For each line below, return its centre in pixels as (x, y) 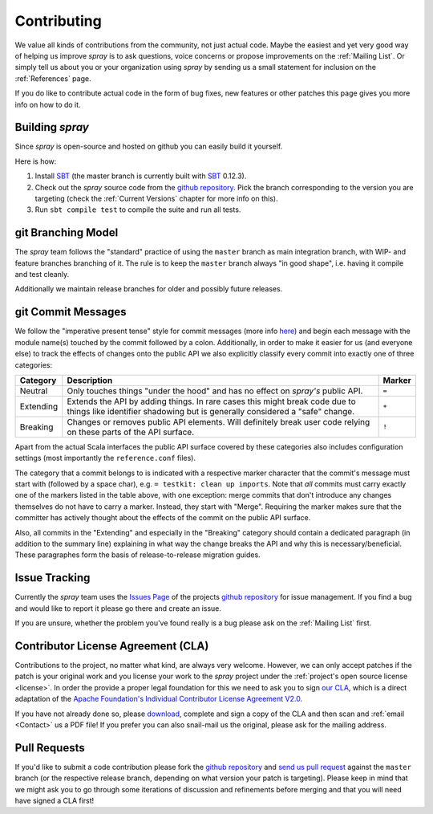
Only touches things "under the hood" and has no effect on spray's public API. (215, 391)
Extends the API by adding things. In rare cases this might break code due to (211, 401)
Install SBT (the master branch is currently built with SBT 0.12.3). (141, 176)
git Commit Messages (71, 312)
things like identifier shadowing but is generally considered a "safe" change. (211, 411)
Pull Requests (50, 748)
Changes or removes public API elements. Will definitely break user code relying (219, 421)
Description (90, 380)
